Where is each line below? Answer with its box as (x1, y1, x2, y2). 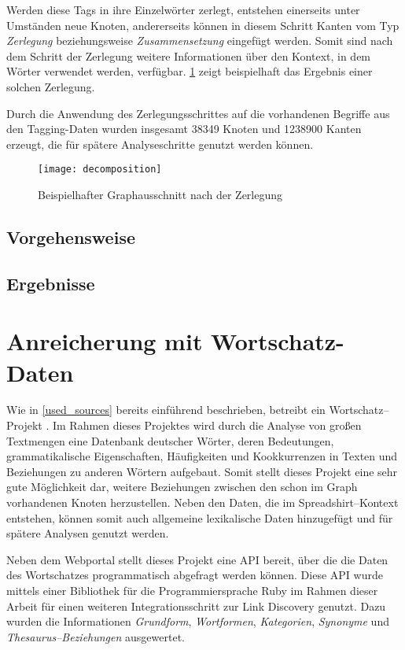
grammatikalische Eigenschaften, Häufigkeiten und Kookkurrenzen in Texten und (6, 448, 398, 464)
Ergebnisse (6, 271, 95, 295)
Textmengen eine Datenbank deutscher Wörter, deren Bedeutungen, (6, 432, 334, 449)
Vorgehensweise (6, 224, 135, 249)
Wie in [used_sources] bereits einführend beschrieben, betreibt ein (6, 401, 326, 418)
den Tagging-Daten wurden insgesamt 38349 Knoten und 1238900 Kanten (6, 120, 362, 137)
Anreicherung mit (6, 325, 203, 357)
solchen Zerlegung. (6, 78, 95, 94)
